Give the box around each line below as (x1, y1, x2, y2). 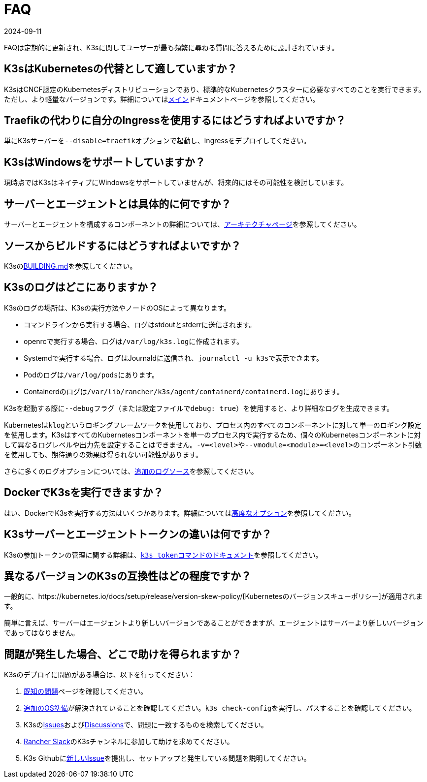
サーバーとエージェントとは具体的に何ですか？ (4, 197, 231, 210)
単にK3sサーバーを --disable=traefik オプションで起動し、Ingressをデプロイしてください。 (4, 136, 311, 145)
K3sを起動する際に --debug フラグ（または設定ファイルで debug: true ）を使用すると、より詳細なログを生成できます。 (4, 404, 394, 412)
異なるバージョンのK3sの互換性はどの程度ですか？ (4, 569, 251, 582)
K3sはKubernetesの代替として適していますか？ (4, 63, 237, 75)
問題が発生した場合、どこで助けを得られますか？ (4, 648, 242, 660)
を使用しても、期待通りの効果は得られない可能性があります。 (4, 450, 203, 459)
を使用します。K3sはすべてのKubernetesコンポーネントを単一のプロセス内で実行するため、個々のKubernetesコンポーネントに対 (4, 430, 421, 439)
